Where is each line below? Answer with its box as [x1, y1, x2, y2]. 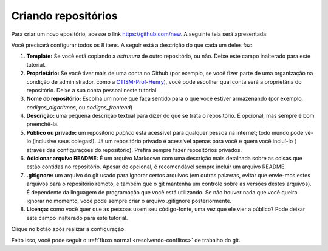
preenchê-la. [26, 120, 59, 128]
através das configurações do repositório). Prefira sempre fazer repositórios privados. [26, 146, 242, 153]
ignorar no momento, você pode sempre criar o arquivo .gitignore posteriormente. [26, 197, 232, 204]
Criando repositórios [11, 9, 118, 22]
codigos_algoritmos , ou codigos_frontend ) [26, 103, 133, 111]
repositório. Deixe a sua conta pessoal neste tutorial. [26, 86, 158, 94]
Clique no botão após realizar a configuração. [11, 225, 126, 233]
